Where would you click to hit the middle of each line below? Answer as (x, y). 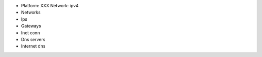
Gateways (31, 26)
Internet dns (33, 46)
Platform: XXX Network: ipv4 (50, 6)
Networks (31, 13)
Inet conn (31, 33)
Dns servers (33, 39)
